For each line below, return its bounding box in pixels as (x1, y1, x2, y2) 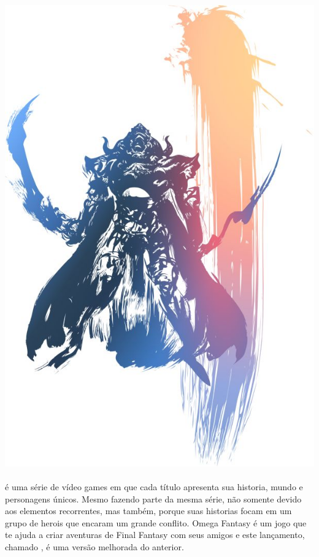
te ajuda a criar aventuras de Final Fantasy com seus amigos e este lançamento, (5, 528, 305, 541)
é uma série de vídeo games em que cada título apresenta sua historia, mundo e (5, 480, 303, 493)
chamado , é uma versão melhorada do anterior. (5, 540, 184, 553)
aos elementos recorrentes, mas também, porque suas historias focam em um (5, 504, 292, 517)
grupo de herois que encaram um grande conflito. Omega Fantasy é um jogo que (5, 516, 307, 529)
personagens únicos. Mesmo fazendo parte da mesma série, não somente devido (5, 492, 302, 505)
